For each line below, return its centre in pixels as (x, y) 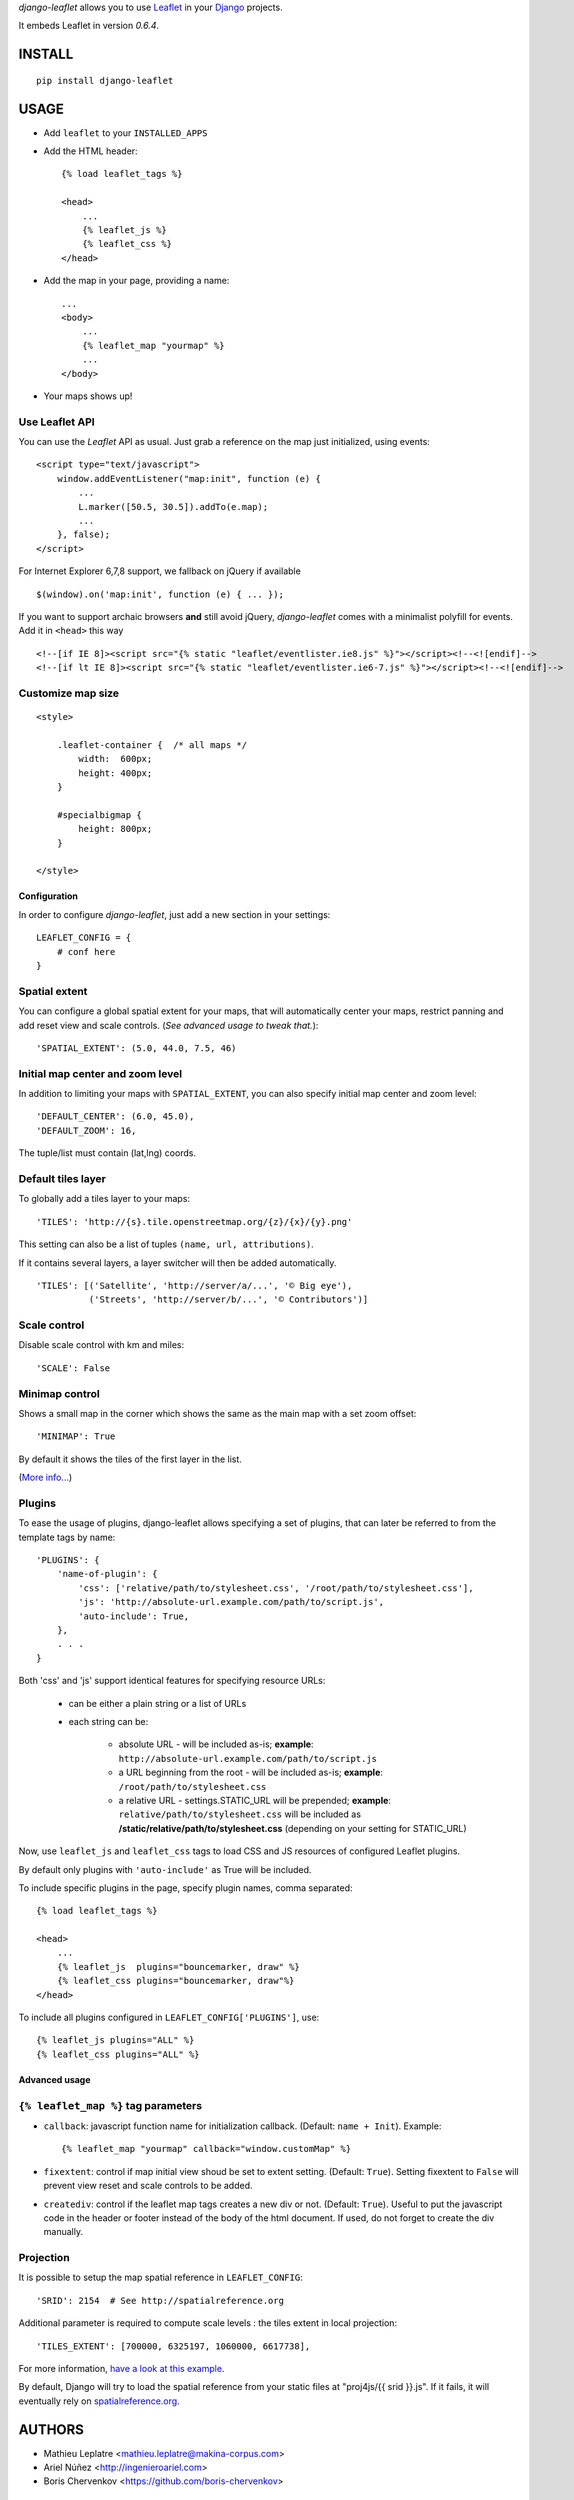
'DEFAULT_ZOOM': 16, (86, 1130)
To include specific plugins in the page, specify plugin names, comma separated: (185, 1887)
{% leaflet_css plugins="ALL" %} (118, 2054)
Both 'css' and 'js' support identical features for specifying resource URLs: (172, 1681)
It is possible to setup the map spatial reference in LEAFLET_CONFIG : (161, 2277)
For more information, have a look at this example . (121, 2368)
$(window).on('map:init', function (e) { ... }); (160, 594)
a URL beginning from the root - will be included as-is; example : (251, 1772)
